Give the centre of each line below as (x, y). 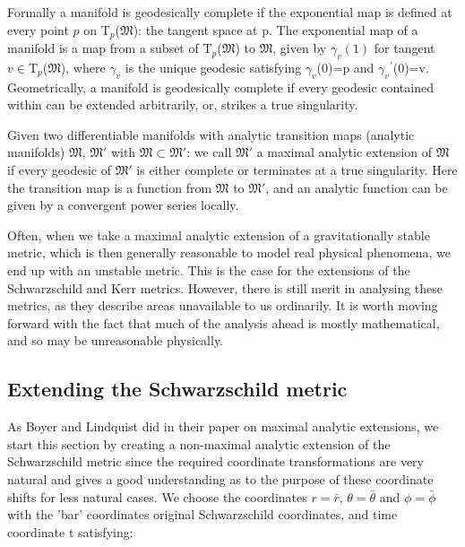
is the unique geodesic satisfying (213, 67)
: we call (209, 152)
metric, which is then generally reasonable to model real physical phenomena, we (229, 252)
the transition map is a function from (110, 187)
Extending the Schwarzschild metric (177, 389)
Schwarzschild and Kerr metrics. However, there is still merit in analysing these (225, 287)
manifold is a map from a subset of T (110, 48)
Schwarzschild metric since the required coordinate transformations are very (215, 461)
